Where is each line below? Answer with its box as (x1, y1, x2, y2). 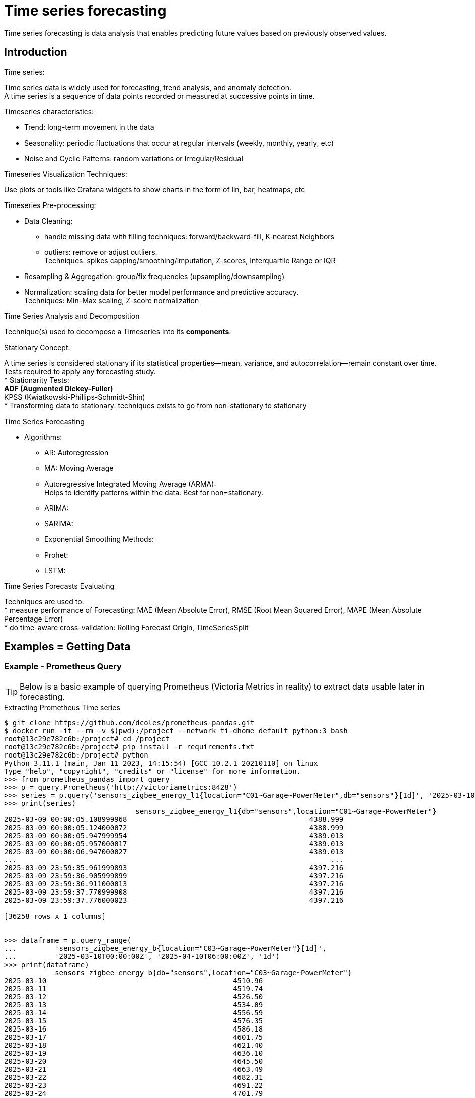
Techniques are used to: (4, 597, 84, 606)
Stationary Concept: (4, 342, 70, 352)
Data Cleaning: (24, 216, 73, 225)
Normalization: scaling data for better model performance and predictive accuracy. (24, 287, 299, 296)
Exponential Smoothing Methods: (44, 534, 154, 543)
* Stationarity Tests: (4, 375, 69, 384)
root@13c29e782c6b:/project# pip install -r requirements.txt (4, 742, 255, 751)
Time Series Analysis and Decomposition (4, 311, 140, 320)
